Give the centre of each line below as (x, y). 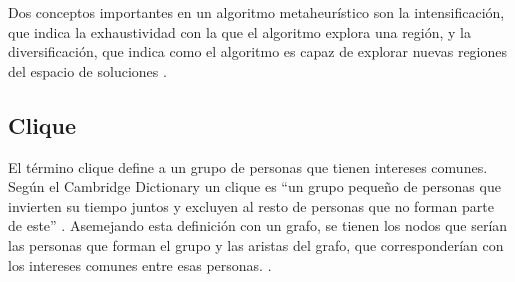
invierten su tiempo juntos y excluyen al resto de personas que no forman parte (251, 205)
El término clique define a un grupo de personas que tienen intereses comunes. (248, 166)
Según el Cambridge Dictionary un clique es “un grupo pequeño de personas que (254, 186)
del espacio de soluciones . (87, 70)
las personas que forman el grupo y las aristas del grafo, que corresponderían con (256, 244)
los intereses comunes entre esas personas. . (140, 264)
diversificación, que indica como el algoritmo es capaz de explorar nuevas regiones (258, 51)
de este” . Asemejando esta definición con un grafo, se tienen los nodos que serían (258, 225)
